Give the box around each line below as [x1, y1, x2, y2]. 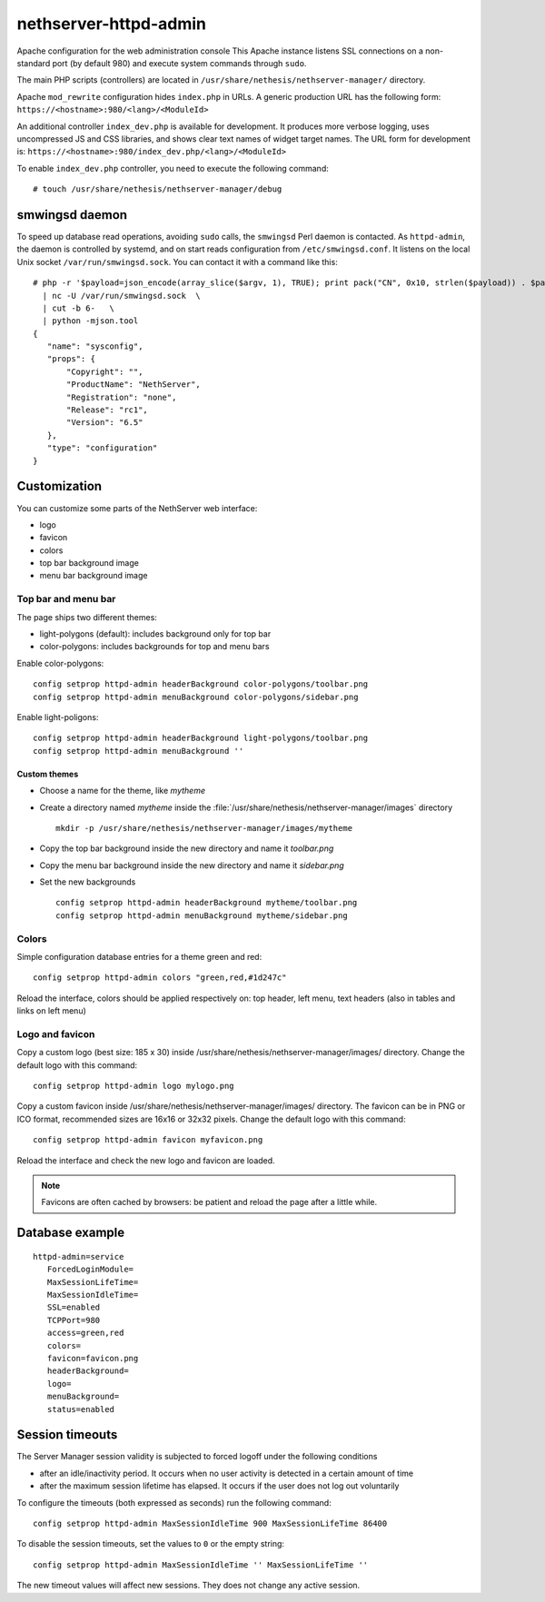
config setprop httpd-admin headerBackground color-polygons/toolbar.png [33, 679, 369, 689]
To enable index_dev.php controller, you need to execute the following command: [16, 163, 329, 173]
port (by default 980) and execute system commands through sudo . [52, 57, 307, 68]
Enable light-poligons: [16, 711, 99, 722]
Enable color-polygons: [16, 658, 104, 668]
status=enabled [46, 1404, 115, 1414]
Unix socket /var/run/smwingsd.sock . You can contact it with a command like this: [16, 256, 338, 267]
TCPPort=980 [46, 1315, 101, 1325]
